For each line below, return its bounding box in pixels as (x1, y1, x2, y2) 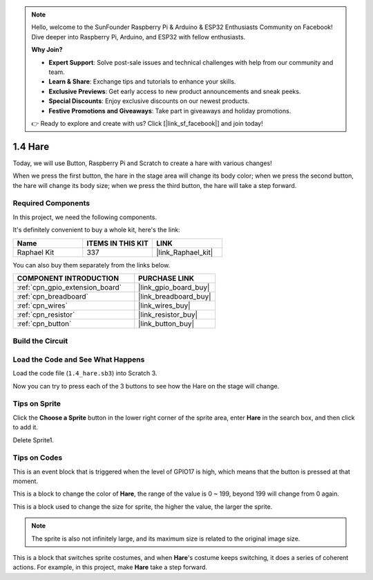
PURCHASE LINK (138, 273, 195, 283)
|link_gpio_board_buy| (138, 282, 210, 292)
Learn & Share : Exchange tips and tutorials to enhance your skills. (48, 77, 236, 86)
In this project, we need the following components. (12, 213, 157, 221)
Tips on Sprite (12, 399, 61, 409)
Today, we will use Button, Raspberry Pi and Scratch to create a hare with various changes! (12, 159, 272, 167)
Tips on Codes (12, 453, 63, 462)
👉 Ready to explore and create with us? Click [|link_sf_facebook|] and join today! (31, 119, 263, 127)
